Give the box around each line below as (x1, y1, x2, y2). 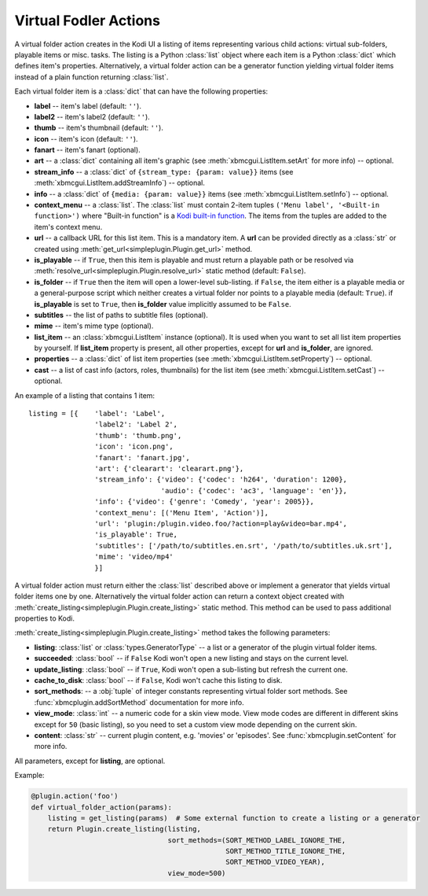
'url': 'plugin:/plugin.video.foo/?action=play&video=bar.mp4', (94, 519, 348, 528)
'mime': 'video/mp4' (94, 552, 174, 562)
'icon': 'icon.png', (94, 442, 174, 452)
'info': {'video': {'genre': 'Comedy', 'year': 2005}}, (94, 497, 314, 507)
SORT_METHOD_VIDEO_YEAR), (225, 857, 326, 867)
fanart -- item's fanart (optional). (34, 146, 141, 155)
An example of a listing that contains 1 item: (14, 390, 155, 400)
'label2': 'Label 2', (94, 420, 178, 429)
